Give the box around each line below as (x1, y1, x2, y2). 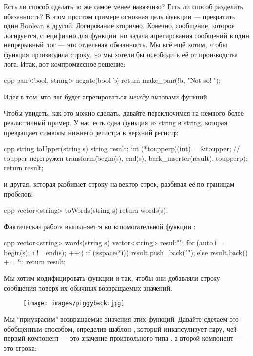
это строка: (4, 342, 37, 353)
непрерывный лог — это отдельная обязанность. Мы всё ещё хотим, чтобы (4, 40, 227, 50)
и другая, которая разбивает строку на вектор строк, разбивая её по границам (4, 178, 234, 189)
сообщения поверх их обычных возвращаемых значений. (4, 282, 172, 293)
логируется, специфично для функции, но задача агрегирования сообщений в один (4, 30, 249, 40)
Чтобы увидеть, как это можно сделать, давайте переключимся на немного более (4, 108, 244, 118)
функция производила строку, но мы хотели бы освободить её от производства (4, 49, 238, 59)
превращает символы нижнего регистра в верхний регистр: (4, 127, 179, 137)
